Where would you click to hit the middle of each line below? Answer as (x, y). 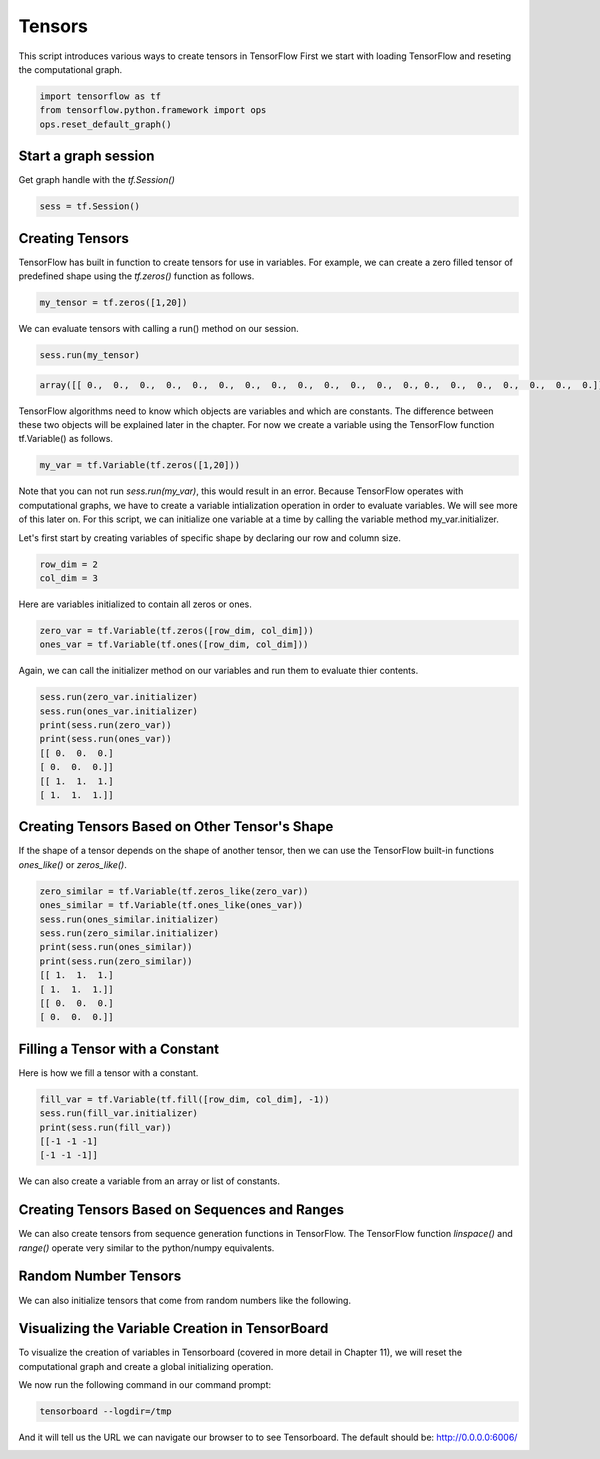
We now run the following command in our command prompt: (145, 1385)
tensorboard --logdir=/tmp (105, 1411)
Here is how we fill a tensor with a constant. (108, 1072)
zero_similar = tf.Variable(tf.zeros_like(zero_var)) (174, 891)
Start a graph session (86, 156)
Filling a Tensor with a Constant (119, 1048)
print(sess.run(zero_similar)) (116, 961)
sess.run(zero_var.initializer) (119, 697)
